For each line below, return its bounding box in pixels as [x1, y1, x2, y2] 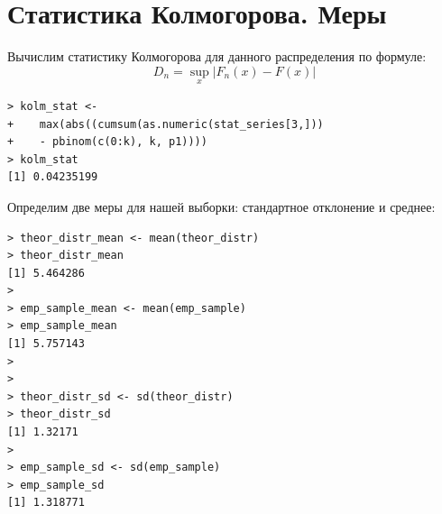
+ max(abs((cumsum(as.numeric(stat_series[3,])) [7, 117, 324, 131]
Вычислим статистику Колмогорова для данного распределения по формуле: [7, 47, 427, 66]
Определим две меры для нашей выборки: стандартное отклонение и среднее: [7, 197, 436, 216]
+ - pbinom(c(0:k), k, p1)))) [7, 135, 207, 149]
